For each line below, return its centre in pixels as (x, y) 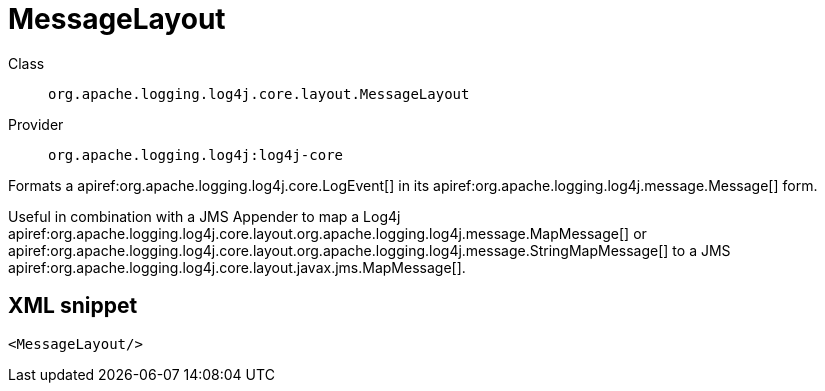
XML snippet (73, 306)
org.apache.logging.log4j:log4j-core (196, 154)
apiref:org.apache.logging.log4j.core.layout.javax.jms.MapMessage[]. (237, 267)
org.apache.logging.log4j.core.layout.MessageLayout (259, 93)
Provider (36, 124)
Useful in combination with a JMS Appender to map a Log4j (204, 216)
